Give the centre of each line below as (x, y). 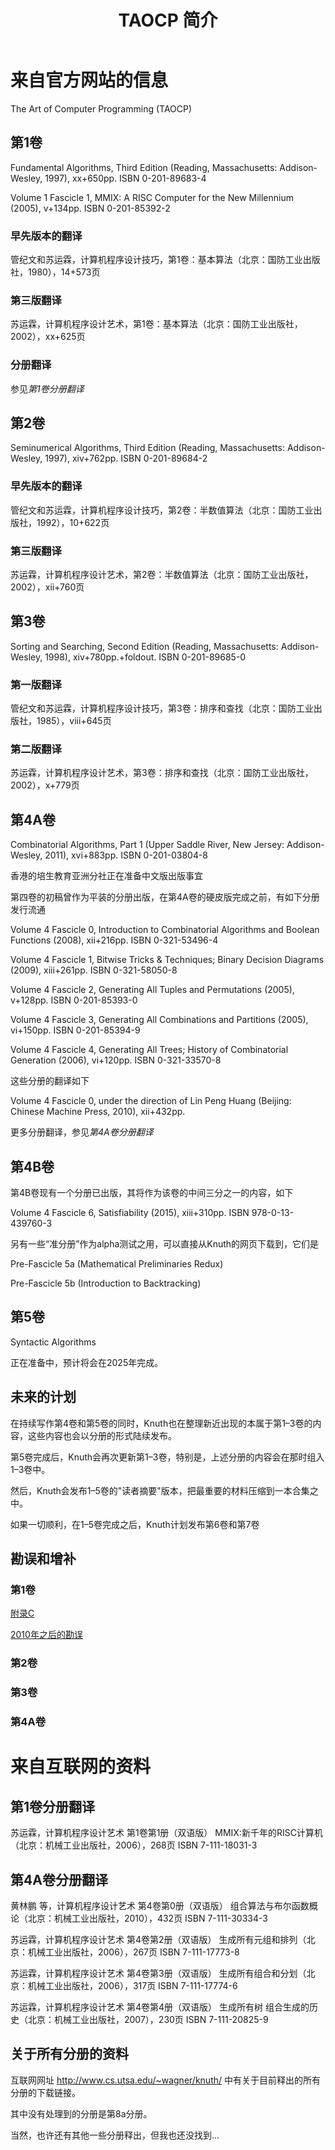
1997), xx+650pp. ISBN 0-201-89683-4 (125, 178)
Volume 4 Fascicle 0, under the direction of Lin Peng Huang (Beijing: (151, 1101)
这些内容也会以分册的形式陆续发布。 (102, 1435)
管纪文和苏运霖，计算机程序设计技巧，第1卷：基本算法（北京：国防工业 (156, 260)
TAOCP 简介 (168, 20)
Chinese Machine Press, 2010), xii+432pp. (98, 1112)
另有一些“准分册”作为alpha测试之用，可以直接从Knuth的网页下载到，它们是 (165, 1244)
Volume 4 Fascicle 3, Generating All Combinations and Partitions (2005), (159, 1020)
